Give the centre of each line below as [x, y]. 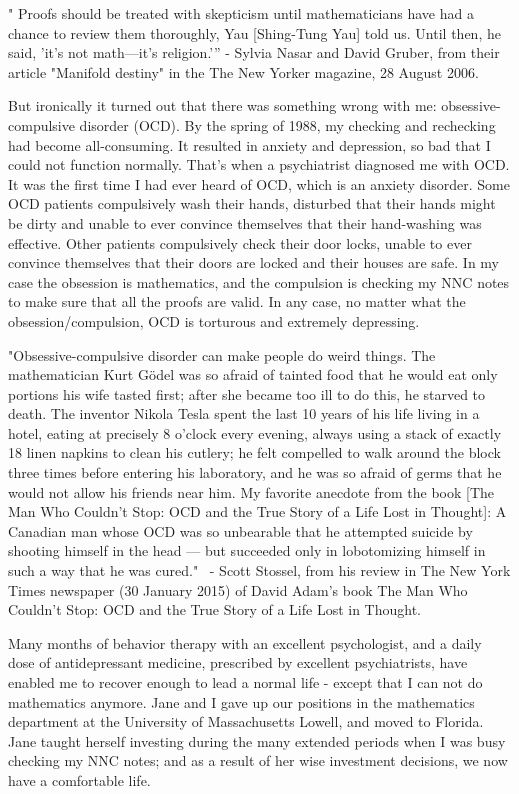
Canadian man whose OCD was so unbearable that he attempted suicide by [240, 530]
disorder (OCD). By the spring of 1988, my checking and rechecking [287, 124]
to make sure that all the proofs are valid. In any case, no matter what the [237, 301]
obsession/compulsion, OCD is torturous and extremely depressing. [214, 320]
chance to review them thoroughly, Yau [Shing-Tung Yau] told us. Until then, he [254, 32]
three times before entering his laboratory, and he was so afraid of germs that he [255, 472]
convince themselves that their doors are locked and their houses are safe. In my [253, 262]
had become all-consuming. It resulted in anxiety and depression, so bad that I [249, 144]
